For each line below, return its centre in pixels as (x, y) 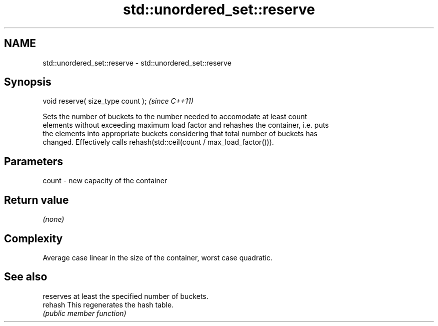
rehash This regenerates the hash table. (108, 304)
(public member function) (84, 313)
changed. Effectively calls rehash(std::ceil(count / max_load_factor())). (158, 142)
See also (26, 277)
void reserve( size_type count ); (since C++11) (118, 101)
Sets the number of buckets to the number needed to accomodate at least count (175, 117)
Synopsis (28, 82)
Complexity (33, 238)
